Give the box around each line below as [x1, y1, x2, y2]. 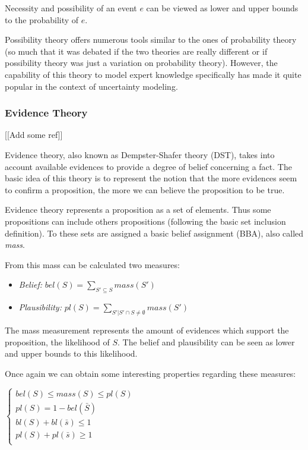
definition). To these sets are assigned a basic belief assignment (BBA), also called [5, 226, 304, 239]
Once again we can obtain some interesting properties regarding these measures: [5, 367, 296, 379]
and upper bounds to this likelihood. [5, 347, 138, 360]
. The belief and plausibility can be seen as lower [117, 335, 295, 348]
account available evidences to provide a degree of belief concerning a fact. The [5, 160, 292, 172]
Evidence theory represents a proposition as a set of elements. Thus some [5, 203, 271, 216]
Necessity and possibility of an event [5, 2, 137, 14]
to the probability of [5, 13, 79, 26]
